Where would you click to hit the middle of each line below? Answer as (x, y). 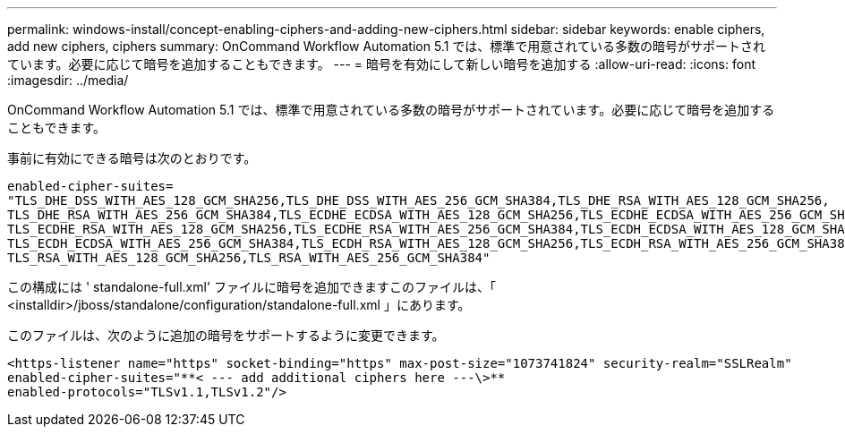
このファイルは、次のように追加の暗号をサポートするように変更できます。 (226, 335)
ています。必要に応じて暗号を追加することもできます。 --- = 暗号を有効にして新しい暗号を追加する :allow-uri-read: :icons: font (381, 64)
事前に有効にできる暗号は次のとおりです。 (132, 158)
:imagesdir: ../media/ (68, 80)
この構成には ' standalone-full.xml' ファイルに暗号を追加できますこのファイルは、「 (252, 287)
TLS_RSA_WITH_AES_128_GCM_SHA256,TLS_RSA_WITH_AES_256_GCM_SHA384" (249, 258)
